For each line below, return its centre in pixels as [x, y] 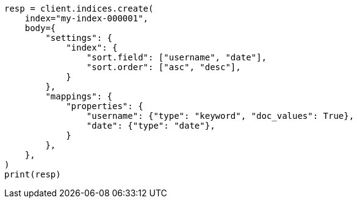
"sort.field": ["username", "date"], [176, 57]
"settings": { [79, 38]
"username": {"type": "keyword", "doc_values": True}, [220, 116]
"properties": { [105, 106]
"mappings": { [79, 96]
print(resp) [33, 174]
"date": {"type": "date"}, [151, 126]
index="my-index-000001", [87, 18]
